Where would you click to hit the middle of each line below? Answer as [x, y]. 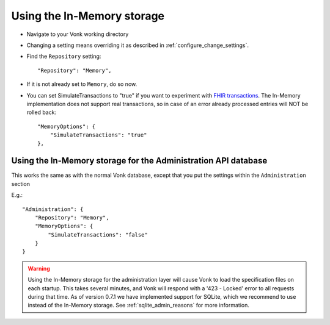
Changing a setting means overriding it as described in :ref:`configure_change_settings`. [138, 45]
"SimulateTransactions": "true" [98, 135]
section [21, 184]
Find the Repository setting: [64, 56]
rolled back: [42, 112]
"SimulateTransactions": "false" [98, 234]
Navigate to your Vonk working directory [78, 34]
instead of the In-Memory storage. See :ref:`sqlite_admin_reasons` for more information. [139, 305]
